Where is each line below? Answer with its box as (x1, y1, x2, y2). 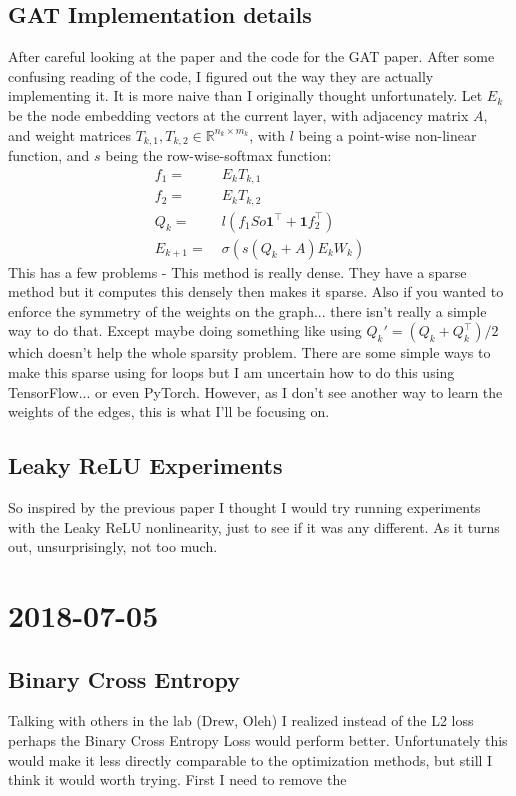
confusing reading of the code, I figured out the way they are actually (8, 65, 434, 86)
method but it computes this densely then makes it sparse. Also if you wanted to (8, 281, 504, 302)
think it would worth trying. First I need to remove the (8, 769, 347, 790)
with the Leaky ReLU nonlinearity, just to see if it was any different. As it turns (8, 516, 500, 537)
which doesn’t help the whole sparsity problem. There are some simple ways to (8, 342, 491, 363)
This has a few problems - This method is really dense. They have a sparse (8, 261, 467, 282)
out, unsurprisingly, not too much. (8, 536, 218, 557)
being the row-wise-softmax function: (105, 145, 332, 166)
